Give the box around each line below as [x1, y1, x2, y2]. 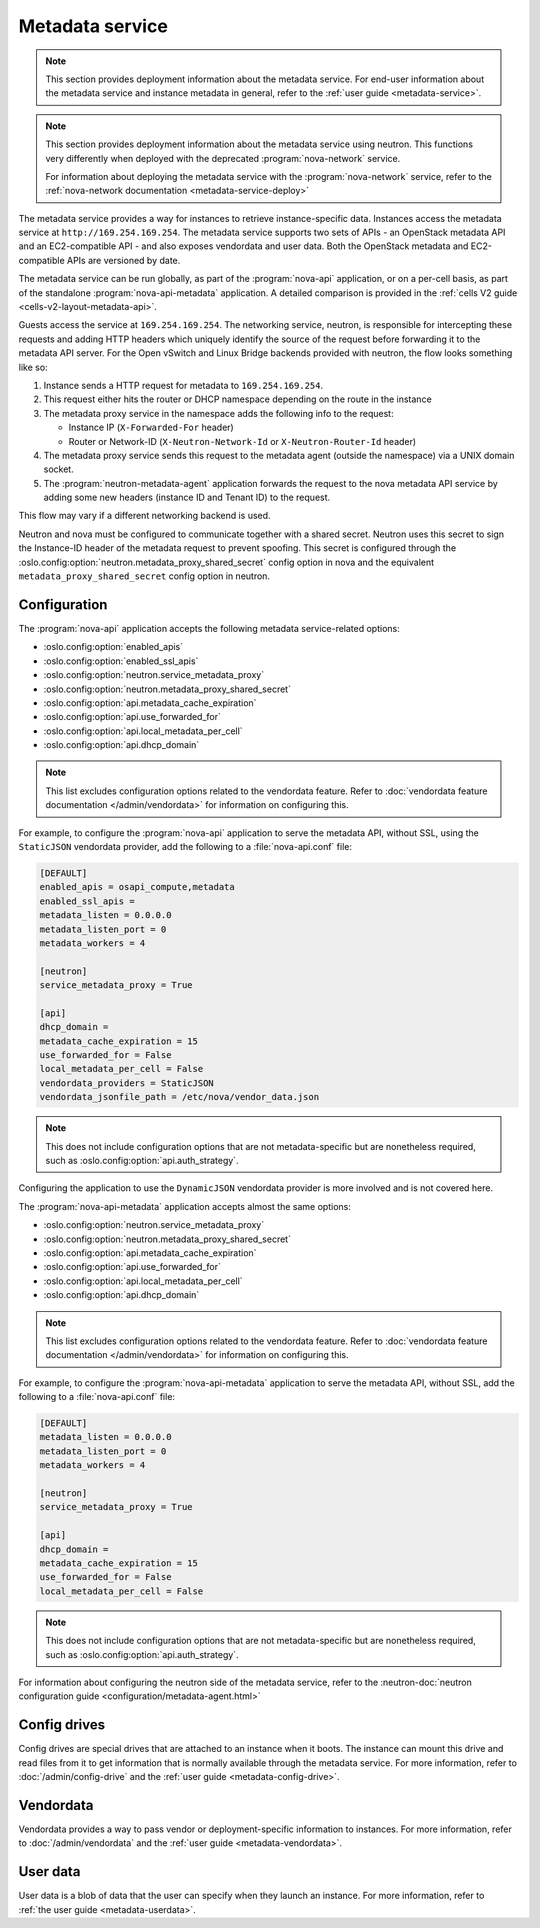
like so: [18, 361, 49, 373]
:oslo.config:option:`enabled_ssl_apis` [43, 655, 199, 667]
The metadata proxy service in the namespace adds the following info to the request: [43, 407, 394, 419]
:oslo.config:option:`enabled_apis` [43, 641, 184, 653]
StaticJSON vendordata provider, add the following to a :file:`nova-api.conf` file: [18, 841, 352, 853]
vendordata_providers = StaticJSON [39, 1077, 214, 1089]
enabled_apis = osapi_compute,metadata [39, 881, 235, 893]
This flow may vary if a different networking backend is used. [18, 510, 271, 522]
